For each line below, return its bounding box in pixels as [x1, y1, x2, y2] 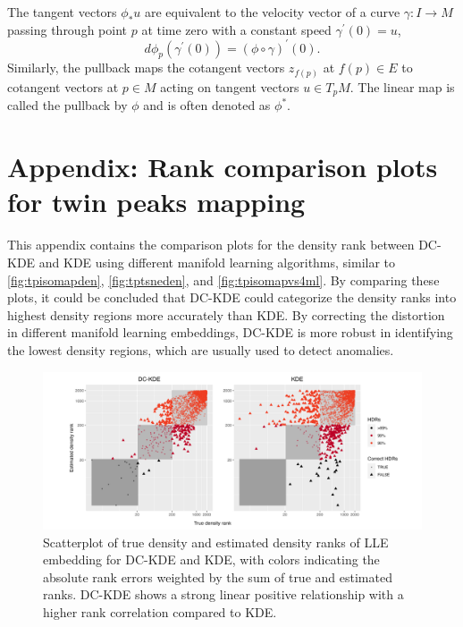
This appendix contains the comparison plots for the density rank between [7, 235, 415, 254]
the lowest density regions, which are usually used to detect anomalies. [7, 340, 394, 359]
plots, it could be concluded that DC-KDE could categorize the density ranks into [7, 288, 457, 307]
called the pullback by [7, 96, 128, 114]
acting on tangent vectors [160, 78, 299, 96]
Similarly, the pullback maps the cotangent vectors [7, 58, 285, 77]
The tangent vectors [7, 3, 117, 21]
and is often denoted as [143, 96, 271, 114]
